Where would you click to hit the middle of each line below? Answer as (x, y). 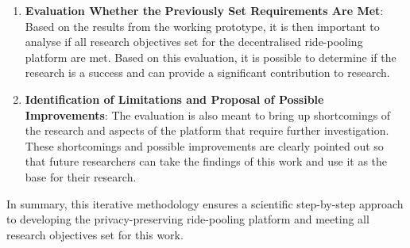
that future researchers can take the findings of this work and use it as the (206, 161)
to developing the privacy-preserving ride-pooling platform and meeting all (188, 219)
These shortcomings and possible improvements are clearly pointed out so (204, 145)
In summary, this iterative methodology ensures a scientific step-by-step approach (205, 203)
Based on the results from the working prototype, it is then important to (202, 26)
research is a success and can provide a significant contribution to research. (207, 72)
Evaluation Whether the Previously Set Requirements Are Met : (204, 10)
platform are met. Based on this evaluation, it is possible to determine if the (211, 57)
